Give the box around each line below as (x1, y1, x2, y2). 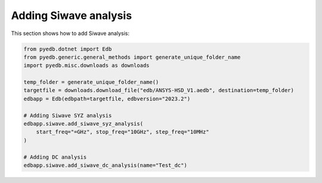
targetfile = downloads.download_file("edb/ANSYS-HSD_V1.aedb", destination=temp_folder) (23, 87, 295, 94)
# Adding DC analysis (23, 153, 87, 160)
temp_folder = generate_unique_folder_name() (23, 79, 159, 86)
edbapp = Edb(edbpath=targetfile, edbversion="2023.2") (23, 95, 191, 102)
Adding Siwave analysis (11, 9, 132, 22)
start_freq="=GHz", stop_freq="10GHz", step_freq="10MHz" (36, 128, 209, 135)
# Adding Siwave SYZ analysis (23, 112, 112, 119)
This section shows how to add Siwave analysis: (11, 30, 129, 37)
